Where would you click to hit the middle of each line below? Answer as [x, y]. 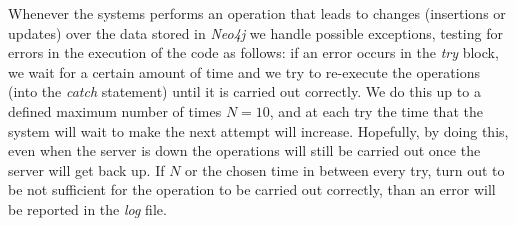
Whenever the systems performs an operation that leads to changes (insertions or [257, 13]
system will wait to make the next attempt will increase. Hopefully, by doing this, [258, 130]
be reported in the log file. [87, 208]
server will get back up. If [86, 169]
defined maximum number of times [115, 110]
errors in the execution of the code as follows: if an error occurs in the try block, [253, 52]
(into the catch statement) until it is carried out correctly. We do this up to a [244, 91]
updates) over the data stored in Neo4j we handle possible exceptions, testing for [255, 32]
